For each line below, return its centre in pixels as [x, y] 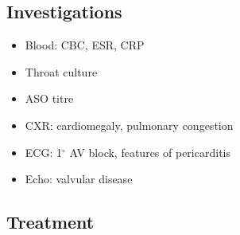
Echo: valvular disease [79, 179]
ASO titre [49, 98]
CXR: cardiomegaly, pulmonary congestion [129, 125]
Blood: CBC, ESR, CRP [85, 45]
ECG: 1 [43, 152]
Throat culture [61, 71]
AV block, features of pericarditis [150, 152]
